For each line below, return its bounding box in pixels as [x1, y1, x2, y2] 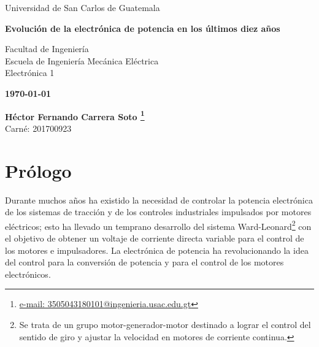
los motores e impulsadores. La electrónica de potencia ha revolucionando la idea [5, 243, 309, 256]
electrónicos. [5, 267, 51, 280]
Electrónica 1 [5, 66, 55, 79]
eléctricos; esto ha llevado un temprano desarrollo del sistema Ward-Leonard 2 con [5, 218, 312, 232]
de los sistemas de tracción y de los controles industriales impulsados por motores [5, 205, 312, 218]
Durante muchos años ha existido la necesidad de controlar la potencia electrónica [5, 193, 313, 206]
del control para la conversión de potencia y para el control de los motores [5, 256, 284, 269]
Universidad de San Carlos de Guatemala [5, 1, 160, 13]
